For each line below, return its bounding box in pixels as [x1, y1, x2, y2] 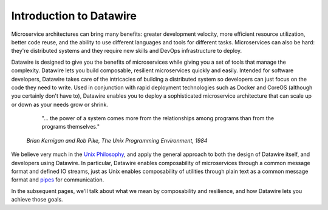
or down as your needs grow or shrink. [11, 101, 109, 108]
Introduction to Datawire [11, 9, 137, 22]
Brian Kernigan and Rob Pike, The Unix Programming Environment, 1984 [26, 137, 208, 144]
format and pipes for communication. [11, 176, 104, 183]
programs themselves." [41, 123, 100, 130]
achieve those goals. [11, 196, 63, 203]
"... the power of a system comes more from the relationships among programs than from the [41, 115, 275, 122]
